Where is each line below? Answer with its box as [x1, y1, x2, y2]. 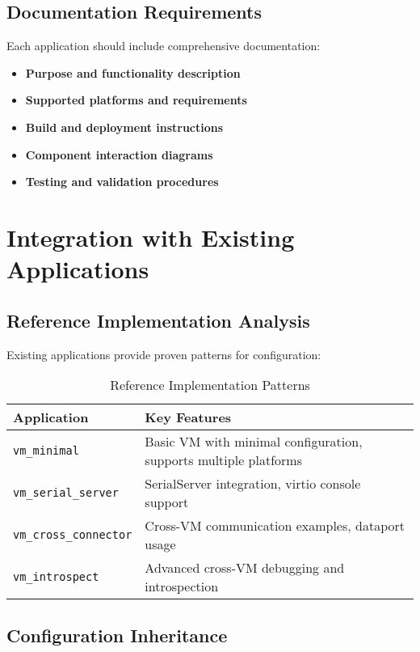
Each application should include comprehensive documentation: [6, 37, 321, 54]
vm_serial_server [13, 486, 119, 500]
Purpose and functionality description [25, 64, 241, 81]
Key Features [145, 408, 232, 427]
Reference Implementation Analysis [6, 307, 310, 332]
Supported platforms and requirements [25, 91, 247, 108]
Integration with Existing [6, 220, 295, 253]
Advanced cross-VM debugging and [145, 558, 345, 578]
